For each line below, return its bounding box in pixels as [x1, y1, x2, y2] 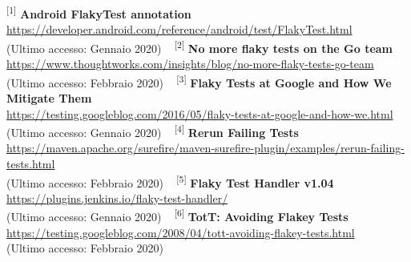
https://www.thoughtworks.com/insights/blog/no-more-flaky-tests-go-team [6, 55, 374, 72]
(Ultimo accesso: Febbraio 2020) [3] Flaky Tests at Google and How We [6, 71, 392, 91]
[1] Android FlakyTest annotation [6, 3, 191, 22]
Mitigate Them [6, 89, 92, 106]
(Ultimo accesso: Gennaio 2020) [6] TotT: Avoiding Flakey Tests [6, 206, 349, 225]
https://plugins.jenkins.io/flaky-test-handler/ [6, 189, 228, 206]
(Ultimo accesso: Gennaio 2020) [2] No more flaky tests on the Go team [6, 37, 393, 56]
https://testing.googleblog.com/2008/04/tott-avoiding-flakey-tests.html [6, 224, 355, 240]
